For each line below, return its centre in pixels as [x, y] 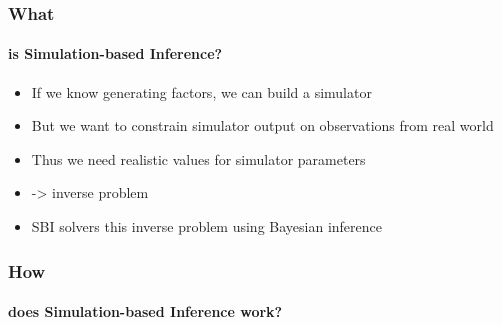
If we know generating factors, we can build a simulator [201, 91]
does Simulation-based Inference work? [145, 311]
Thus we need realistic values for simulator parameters [198, 158]
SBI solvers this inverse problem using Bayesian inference [206, 226]
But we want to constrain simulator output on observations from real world [262, 125]
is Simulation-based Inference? [115, 53]
